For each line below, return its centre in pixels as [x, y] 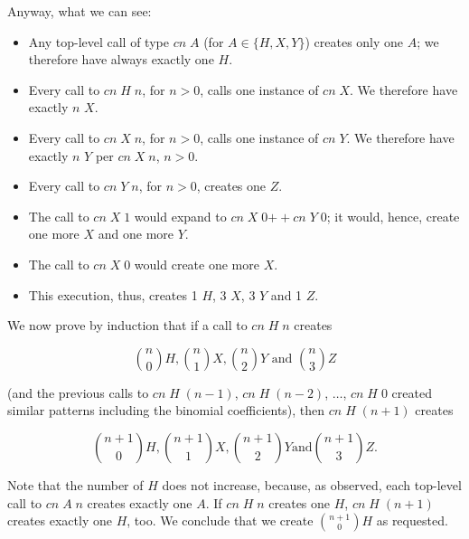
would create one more [197, 264]
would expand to [180, 216]
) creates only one [354, 41]
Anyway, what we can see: [80, 11]
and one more [136, 234]
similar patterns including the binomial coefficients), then [166, 410]
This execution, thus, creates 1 [113, 294]
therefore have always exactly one [121, 59]
